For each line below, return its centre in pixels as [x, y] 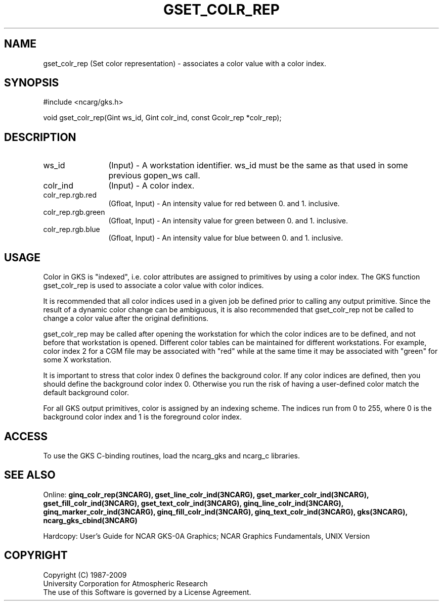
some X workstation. [77, 360]
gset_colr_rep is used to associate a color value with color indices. [153, 286]
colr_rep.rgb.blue [72, 229]
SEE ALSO [30, 475]
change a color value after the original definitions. [126, 318]
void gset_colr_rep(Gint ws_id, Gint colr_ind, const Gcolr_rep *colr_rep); [162, 118]
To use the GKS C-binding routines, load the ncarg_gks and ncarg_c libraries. [172, 455]
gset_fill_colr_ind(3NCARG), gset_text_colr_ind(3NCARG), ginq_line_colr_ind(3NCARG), [193, 503]
